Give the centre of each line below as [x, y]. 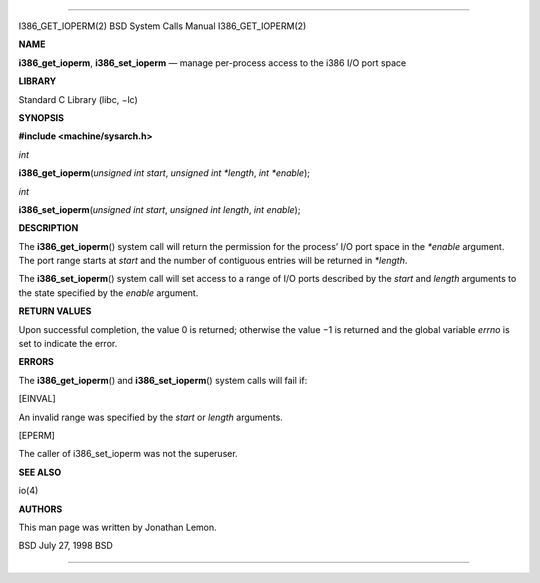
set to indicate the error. [68, 344]
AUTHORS [40, 509]
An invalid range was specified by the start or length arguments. [151, 417]
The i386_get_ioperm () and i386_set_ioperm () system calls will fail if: [163, 380]
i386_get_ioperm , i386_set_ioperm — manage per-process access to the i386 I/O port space [212, 62]
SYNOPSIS [41, 117]
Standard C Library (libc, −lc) [78, 99]
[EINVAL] [37, 399]
